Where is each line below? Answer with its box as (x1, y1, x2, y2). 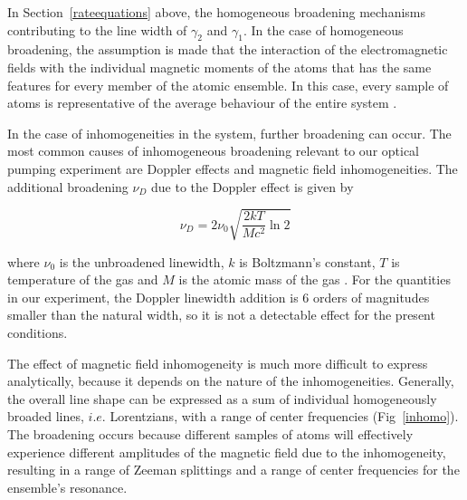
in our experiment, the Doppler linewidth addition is (7, 287, 299, 306)
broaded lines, (7, 407, 84, 426)
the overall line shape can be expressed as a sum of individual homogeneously (7, 389, 437, 408)
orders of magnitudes (312, 287, 430, 306)
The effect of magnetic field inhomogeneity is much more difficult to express (7, 353, 428, 372)
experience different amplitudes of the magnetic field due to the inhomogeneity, (7, 442, 446, 461)
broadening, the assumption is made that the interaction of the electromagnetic (7, 40, 448, 59)
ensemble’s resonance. (7, 477, 128, 496)
